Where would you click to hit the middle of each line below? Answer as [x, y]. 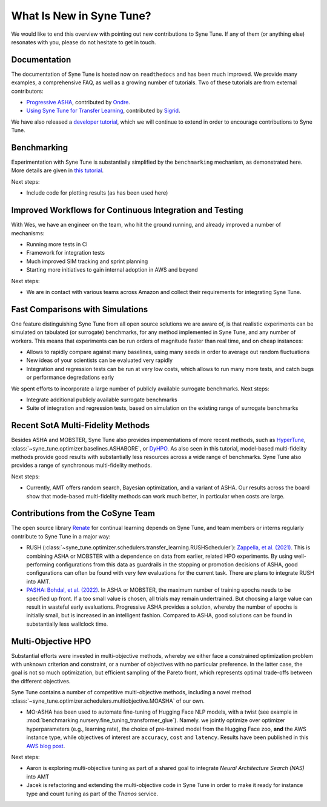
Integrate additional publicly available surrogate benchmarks [102, 400]
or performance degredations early [70, 377]
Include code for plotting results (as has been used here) [97, 193]
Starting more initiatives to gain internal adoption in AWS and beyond [112, 270]
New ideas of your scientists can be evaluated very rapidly [99, 360]
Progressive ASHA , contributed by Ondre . [78, 102]
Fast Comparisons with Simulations [80, 309]
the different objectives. [41, 681]
